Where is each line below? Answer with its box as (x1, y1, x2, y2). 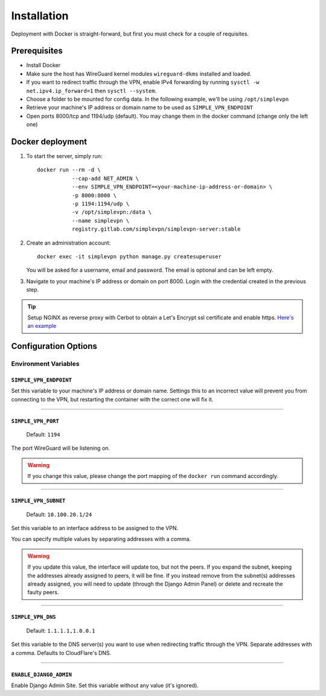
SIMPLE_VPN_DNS (11, 613, 57, 621)
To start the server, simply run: (26, 153, 103, 160)
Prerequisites (11, 46, 63, 56)
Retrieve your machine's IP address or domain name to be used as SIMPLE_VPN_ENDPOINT (26, 104, 254, 111)
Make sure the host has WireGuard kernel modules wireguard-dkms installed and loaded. (26, 70, 252, 77)
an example (27, 322, 57, 330)
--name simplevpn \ (71, 217, 130, 224)
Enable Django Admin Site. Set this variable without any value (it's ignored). (11, 682, 199, 689)
